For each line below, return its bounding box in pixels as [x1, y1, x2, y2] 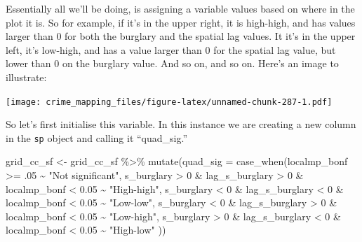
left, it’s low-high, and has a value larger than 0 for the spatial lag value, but [6, 42, 336, 57]
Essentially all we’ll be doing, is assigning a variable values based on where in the [6, 1, 355, 15]
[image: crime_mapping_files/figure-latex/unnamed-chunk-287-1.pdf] [6, 97, 333, 107]
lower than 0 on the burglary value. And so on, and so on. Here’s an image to [6, 56, 339, 71]
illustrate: [6, 69, 47, 84]
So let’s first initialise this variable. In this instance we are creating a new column [6, 117, 356, 131]
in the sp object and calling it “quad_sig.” [6, 130, 188, 145]
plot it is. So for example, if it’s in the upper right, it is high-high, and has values [6, 15, 356, 29]
